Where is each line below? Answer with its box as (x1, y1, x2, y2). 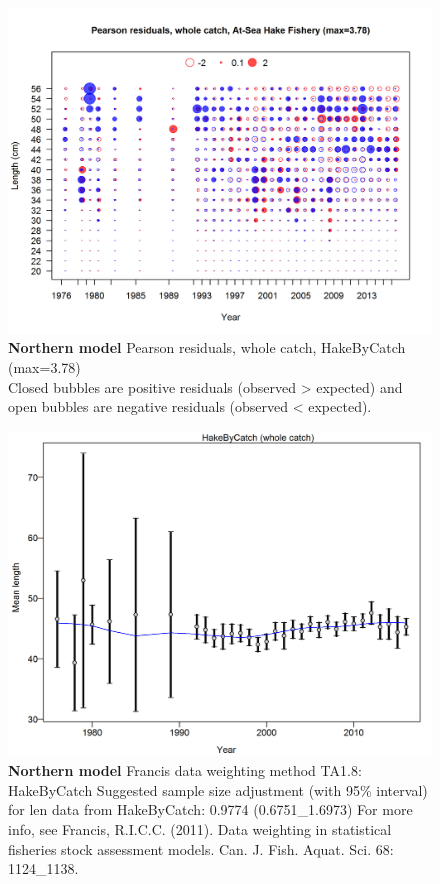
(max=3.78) (8, 357, 81, 378)
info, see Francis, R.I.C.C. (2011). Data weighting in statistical (8, 819, 392, 840)
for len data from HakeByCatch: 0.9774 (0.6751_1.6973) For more (8, 799, 413, 820)
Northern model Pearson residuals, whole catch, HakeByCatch (8, 337, 406, 358)
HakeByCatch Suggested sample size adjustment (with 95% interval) (8, 779, 428, 800)
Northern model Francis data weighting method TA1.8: (8, 760, 362, 781)
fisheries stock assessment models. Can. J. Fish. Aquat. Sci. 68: (8, 838, 394, 859)
